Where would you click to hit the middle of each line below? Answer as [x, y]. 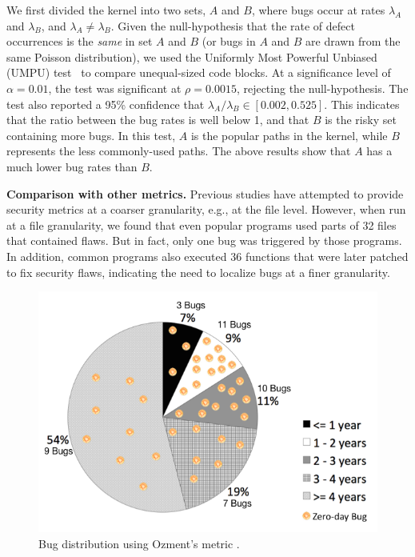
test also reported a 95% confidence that [106, 104]
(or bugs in [229, 41]
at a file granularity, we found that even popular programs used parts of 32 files [202, 224]
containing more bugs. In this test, [91, 135]
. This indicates [362, 104]
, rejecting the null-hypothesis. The [322, 88]
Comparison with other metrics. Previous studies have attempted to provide [205, 193]
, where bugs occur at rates [318, 10]
